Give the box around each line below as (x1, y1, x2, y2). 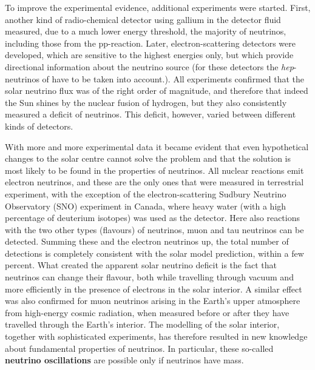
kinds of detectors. (5, 119, 73, 132)
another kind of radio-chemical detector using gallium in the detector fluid (5, 13, 281, 25)
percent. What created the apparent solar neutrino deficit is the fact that (5, 259, 277, 271)
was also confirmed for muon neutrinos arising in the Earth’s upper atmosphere (5, 294, 300, 307)
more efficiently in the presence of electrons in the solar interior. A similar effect (5, 282, 302, 295)
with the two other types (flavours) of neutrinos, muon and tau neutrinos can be (5, 223, 304, 236)
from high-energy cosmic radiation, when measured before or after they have (5, 306, 290, 319)
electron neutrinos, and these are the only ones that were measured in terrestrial (5, 176, 304, 188)
